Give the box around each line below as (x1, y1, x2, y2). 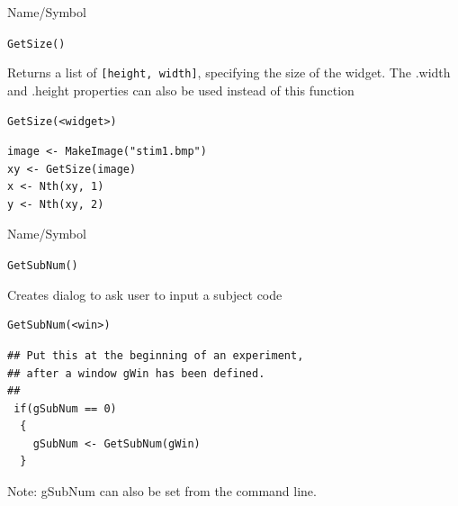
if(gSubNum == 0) (13, 402, 117, 415)
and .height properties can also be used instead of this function (7, 80, 355, 99)
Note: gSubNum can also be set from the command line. (7, 482, 317, 501)
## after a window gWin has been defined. (7, 366, 265, 380)
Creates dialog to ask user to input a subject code (7, 285, 283, 303)
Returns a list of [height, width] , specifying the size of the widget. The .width (7, 63, 451, 82)
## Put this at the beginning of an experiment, (7, 348, 304, 362)
